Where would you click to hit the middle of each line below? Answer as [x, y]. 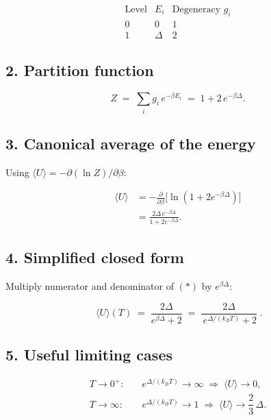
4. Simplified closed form [95, 257]
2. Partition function [80, 70]
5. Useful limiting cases [89, 354]
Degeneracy [196, 10]
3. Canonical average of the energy [131, 143]
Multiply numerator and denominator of [90, 286]
